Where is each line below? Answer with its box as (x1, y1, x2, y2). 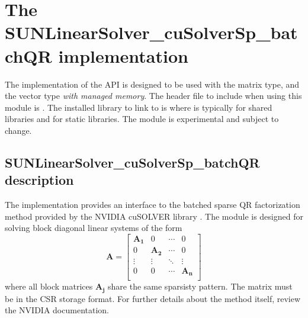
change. (5, 124, 32, 136)
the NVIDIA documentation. (5, 304, 109, 316)
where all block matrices (5, 280, 93, 293)
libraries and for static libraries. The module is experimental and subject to (5, 113, 279, 125)
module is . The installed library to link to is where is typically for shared (5, 101, 272, 113)
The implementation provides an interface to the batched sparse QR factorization (5, 198, 300, 211)
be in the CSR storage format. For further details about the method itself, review (5, 292, 301, 304)
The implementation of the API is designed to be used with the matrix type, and (5, 78, 300, 90)
